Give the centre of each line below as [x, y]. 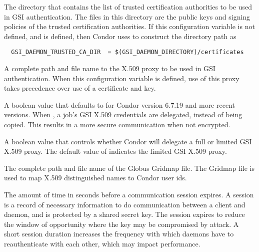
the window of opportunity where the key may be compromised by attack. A [121, 224]
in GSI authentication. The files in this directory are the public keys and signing [127, 16]
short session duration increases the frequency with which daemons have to [119, 234]
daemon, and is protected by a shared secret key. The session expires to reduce [124, 214]
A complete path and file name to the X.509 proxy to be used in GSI [110, 68]
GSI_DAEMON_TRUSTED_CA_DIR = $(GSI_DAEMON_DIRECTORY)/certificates [127, 52]
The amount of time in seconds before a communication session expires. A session [129, 194]
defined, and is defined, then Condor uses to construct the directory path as [120, 36]
